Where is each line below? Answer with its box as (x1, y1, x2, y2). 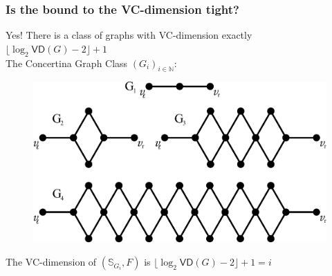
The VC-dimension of (6, 255, 97, 269)
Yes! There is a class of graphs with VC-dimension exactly (6, 28, 252, 42)
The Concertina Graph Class (6, 55, 128, 70)
